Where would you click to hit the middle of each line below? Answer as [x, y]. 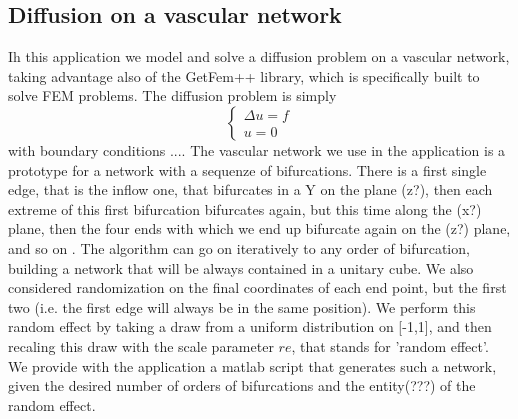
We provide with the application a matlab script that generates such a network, [252, 365]
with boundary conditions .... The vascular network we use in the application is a [257, 149]
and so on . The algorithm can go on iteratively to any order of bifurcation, [239, 247]
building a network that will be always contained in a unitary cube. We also [241, 267]
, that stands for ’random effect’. [390, 345]
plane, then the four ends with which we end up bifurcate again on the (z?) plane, [259, 228]
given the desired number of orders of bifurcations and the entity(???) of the [242, 385]
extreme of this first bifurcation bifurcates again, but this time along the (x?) [245, 208]
